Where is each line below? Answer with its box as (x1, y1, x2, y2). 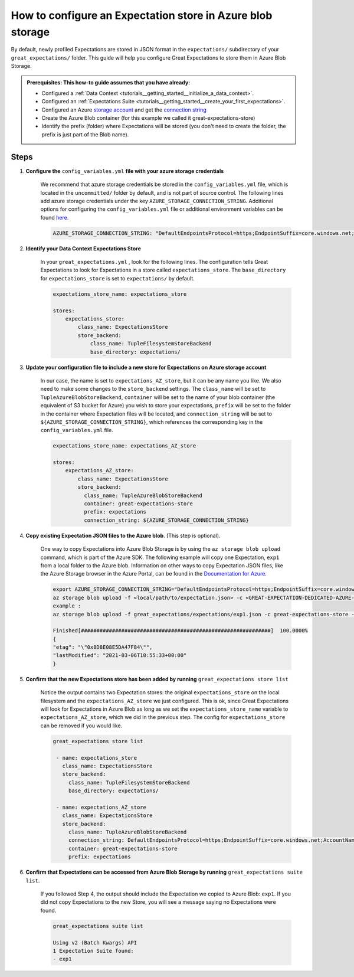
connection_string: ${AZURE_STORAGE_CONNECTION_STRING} (83, 517, 249, 524)
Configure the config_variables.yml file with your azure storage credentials (25, 167, 224, 174)
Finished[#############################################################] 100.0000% (53, 628, 308, 634)
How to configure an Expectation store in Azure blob (11, 9, 273, 22)
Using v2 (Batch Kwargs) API (53, 939, 137, 946)
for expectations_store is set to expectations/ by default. (40, 275, 195, 282)
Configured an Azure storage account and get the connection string (41, 106, 206, 113)
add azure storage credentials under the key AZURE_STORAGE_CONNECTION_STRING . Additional (40, 197, 274, 204)
